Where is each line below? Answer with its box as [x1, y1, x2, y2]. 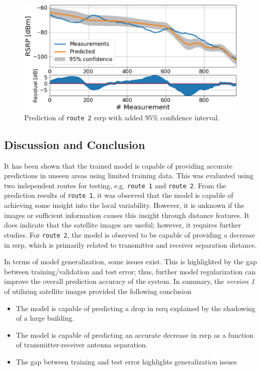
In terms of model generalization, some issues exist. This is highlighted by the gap [4, 256, 257, 267]
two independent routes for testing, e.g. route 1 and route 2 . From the [4, 180, 226, 190]
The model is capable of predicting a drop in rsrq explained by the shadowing [16, 303, 255, 313]
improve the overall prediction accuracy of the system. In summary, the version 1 [4, 276, 255, 286]
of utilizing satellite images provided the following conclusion [4, 285, 192, 296]
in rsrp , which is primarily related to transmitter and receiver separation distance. [4, 239, 257, 250]
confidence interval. [160, 112, 220, 122]
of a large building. [16, 313, 74, 323]
